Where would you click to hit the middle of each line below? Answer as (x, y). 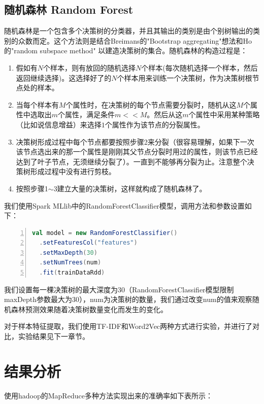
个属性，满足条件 (87, 114)
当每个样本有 (37, 104)
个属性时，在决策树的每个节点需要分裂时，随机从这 (151, 104)
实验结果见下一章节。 (54, 336)
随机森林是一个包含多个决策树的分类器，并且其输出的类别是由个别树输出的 (128, 31)
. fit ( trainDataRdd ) (72, 273)
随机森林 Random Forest (69, 9)
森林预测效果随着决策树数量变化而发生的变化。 (89, 309)
